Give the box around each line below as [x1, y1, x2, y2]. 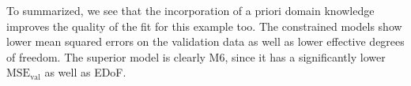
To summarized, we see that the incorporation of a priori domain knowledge [6, 2, 375, 18]
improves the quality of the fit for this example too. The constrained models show [6, 17, 402, 34]
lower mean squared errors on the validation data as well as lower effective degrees [6, 33, 405, 50]
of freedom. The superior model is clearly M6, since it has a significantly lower [6, 48, 386, 65]
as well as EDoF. [44, 64, 126, 80]
